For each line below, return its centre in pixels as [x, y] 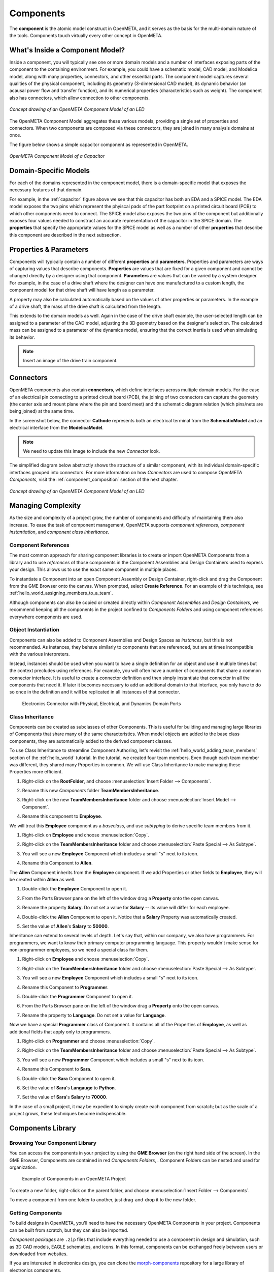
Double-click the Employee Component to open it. [75, 889]
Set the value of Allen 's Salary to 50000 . [65, 926]
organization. [23, 1167]
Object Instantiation [34, 630]
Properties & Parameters [49, 249]
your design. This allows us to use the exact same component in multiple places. [94, 569]
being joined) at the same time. [42, 411]
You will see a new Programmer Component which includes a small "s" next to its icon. [113, 1060]
